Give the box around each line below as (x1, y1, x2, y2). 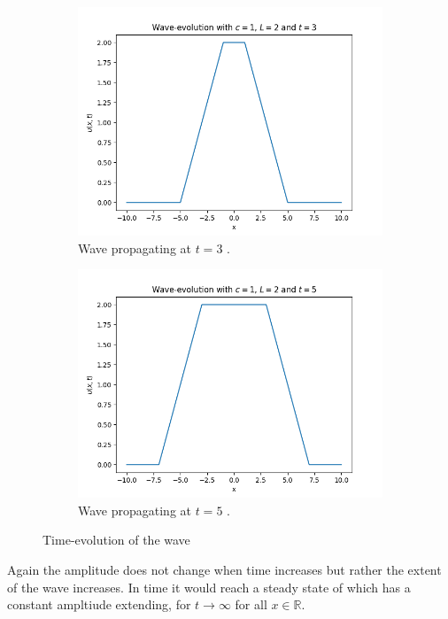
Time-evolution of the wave (42, 530, 190, 549)
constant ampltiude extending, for (7, 595, 191, 614)
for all (235, 595, 267, 614)
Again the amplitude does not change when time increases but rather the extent (7, 560, 442, 578)
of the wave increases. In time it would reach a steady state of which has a (7, 577, 411, 596)
